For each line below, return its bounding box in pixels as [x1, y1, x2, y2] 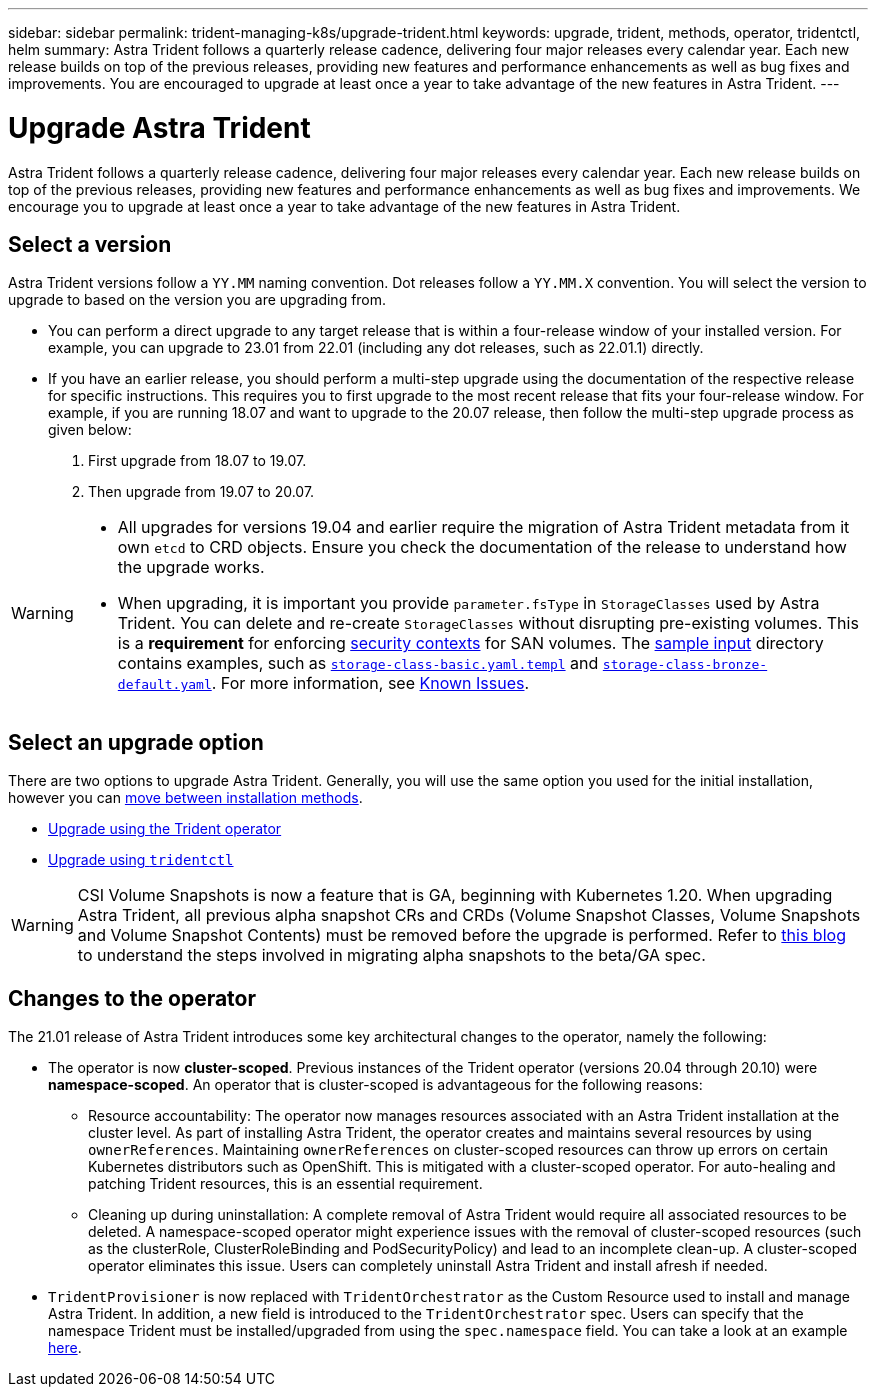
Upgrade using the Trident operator [48, 820, 282, 838]
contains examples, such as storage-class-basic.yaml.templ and [117, 653, 599, 674]
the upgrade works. [117, 557, 265, 578]
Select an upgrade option [8, 729, 264, 755]
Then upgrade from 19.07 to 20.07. [88, 483, 315, 501]
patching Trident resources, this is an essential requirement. [88, 1175, 483, 1193]
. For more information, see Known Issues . [211, 673, 530, 694]
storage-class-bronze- [602, 657, 768, 673]
